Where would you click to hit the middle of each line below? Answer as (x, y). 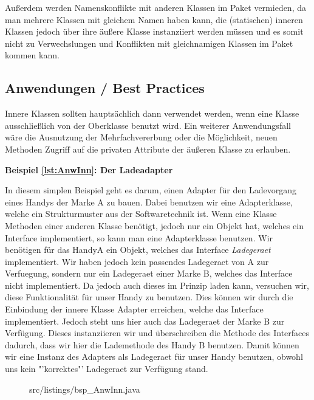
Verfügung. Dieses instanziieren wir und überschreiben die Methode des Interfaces (157, 333)
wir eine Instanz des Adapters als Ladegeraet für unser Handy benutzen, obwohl (154, 357)
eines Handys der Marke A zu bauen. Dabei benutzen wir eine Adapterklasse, (149, 202)
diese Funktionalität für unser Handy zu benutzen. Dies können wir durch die (149, 297)
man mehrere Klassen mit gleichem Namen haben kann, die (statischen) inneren (154, 19)
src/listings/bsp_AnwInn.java (85, 389)
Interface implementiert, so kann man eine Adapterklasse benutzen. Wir (139, 237)
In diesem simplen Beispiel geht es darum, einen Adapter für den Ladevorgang (151, 190)
